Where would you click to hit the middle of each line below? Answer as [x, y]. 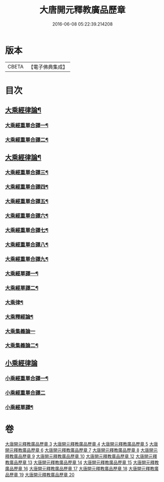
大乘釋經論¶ [19, 317]
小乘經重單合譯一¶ [27, 378]
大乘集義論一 [20, 331]
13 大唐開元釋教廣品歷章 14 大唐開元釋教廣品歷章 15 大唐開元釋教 [93, 462]
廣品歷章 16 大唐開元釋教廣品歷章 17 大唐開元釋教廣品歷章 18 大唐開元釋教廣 [82, 468]
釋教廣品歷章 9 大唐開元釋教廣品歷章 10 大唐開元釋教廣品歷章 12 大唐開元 [79, 456]
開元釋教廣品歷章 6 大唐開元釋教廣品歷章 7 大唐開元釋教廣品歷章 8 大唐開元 [82, 450]
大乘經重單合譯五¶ [27, 201]
